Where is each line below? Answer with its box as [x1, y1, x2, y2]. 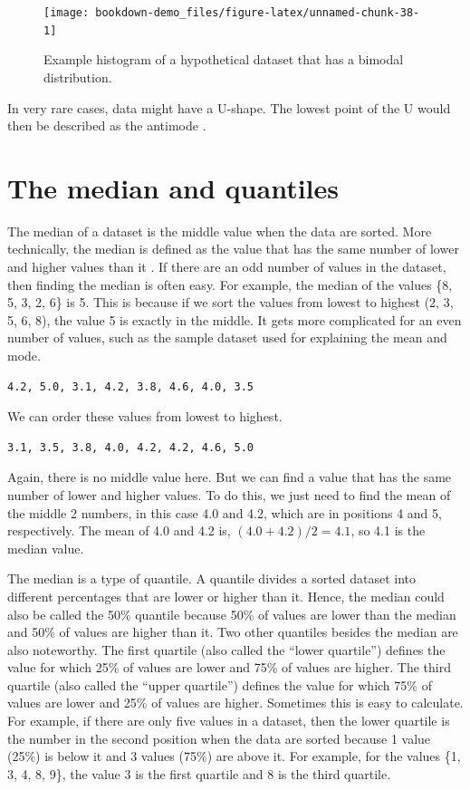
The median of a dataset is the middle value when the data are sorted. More [7, 221, 432, 240]
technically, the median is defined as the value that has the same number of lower [7, 239, 459, 258]
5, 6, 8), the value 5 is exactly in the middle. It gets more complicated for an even [7, 310, 462, 329]
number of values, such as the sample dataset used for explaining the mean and [7, 328, 447, 347]
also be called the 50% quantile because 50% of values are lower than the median [7, 604, 456, 623]
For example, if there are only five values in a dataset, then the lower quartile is [7, 711, 450, 730]
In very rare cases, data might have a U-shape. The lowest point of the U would [7, 98, 451, 117]
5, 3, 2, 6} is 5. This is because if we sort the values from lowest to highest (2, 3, [7, 293, 454, 312]
